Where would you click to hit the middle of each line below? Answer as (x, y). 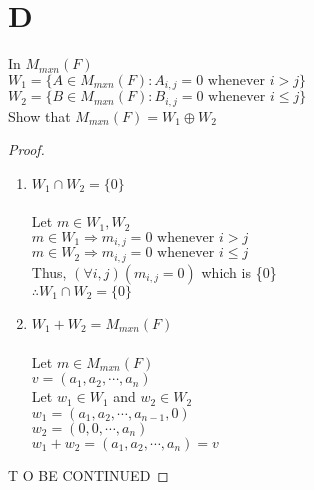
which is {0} (239, 271)
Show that (39, 115)
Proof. (26, 149)
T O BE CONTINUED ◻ (88, 474)
